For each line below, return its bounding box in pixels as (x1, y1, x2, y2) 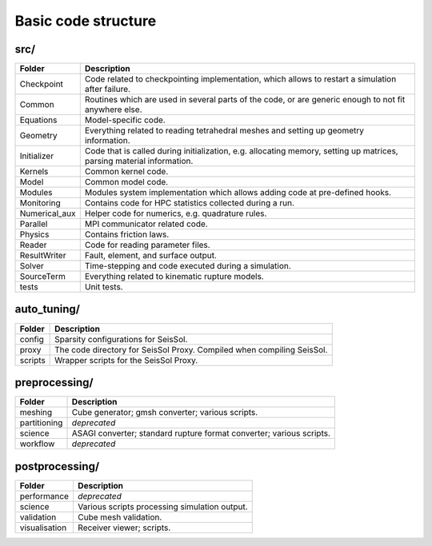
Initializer (19, 150, 54, 161)
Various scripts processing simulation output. (77, 500, 248, 512)
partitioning (19, 417, 63, 428)
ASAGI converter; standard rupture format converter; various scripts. (71, 428, 331, 439)
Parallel (19, 218, 48, 229)
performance (19, 490, 70, 501)
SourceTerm (19, 271, 66, 282)
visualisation (19, 522, 67, 533)
